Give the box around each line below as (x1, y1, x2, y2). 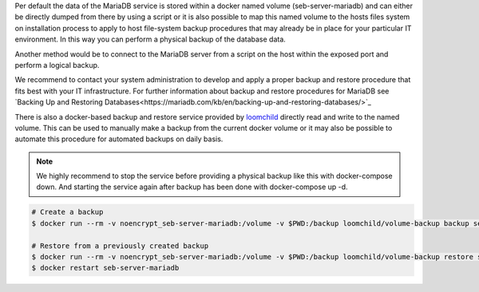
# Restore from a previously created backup (31, 241, 209, 251)
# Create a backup (31, 207, 104, 217)
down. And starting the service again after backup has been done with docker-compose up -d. (36, 182, 348, 191)
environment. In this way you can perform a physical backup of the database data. (14, 34, 287, 44)
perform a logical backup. (14, 60, 100, 69)
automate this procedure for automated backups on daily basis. (14, 134, 224, 144)
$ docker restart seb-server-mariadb (31, 263, 180, 273)
